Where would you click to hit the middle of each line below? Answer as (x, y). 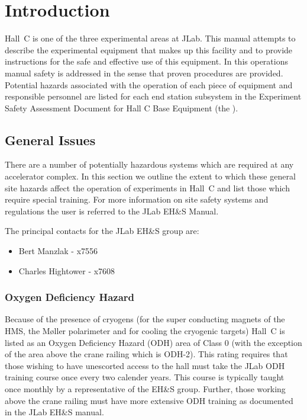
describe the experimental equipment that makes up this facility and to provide (149, 49)
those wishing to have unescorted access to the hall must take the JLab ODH (145, 365)
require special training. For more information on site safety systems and (137, 199)
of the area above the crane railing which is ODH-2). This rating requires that (146, 354)
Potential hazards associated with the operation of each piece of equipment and (149, 84)
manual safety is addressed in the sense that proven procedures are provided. (144, 73)
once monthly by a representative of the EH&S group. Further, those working (145, 389)
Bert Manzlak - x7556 (58, 251)
